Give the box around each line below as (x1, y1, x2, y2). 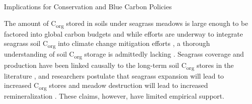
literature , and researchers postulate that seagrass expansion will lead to (4, 70, 224, 81)
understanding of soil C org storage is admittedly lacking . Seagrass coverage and (4, 49, 244, 61)
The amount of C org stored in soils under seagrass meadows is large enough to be (4, 18, 248, 29)
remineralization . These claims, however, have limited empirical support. (4, 91, 224, 101)
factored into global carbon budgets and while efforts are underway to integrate (4, 28, 243, 39)
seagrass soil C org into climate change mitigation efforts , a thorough (4, 38, 210, 50)
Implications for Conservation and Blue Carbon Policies (4, 1, 172, 11)
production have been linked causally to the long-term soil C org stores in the (4, 60, 234, 71)
